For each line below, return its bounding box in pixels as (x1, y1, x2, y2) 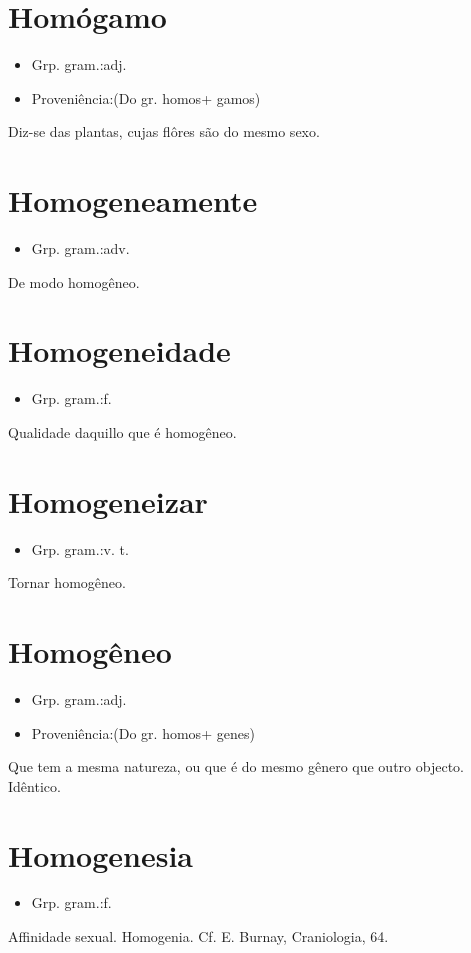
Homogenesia (8, 834, 194, 875)
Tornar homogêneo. (8, 572, 126, 593)
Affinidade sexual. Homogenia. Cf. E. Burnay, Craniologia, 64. (8, 926, 389, 947)
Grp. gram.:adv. (31, 238, 130, 259)
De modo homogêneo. (8, 271, 140, 292)
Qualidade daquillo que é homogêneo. (8, 421, 237, 442)
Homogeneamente (8, 180, 258, 221)
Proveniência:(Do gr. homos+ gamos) (31, 87, 261, 108)
